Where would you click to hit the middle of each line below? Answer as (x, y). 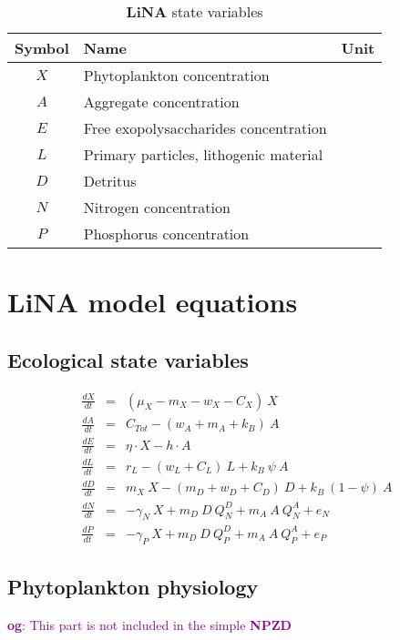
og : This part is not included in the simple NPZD (149, 624)
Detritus (110, 181)
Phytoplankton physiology (133, 587)
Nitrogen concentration (157, 207)
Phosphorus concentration (166, 234)
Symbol (42, 48)
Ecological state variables (128, 359)
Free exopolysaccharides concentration (205, 128)
